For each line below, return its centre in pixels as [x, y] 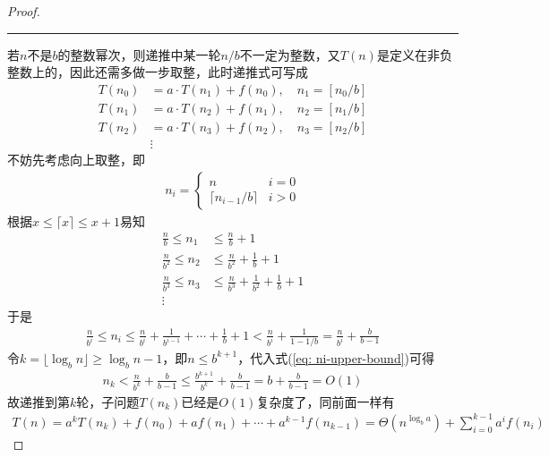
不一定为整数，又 [290, 54]
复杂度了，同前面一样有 [326, 401]
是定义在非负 [414, 54]
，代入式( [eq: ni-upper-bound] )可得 [336, 357]
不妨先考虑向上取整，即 [76, 159]
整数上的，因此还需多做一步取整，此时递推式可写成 [158, 72]
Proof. [24, 11]
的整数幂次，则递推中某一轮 [139, 54]
